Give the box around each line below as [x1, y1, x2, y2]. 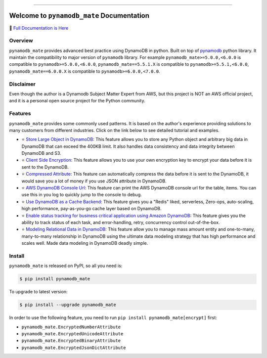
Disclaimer [9, 81, 36, 88]
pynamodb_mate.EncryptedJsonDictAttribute [21, 345, 126, 351]
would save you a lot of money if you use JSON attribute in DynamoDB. [21, 178, 167, 184]
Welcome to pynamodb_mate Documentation [9, 11, 150, 20]
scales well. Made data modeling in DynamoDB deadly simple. [21, 240, 148, 246]
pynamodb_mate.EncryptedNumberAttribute [21, 324, 121, 330]
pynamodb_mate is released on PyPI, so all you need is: [9, 263, 123, 269]
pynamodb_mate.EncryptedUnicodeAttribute [21, 331, 124, 336]
